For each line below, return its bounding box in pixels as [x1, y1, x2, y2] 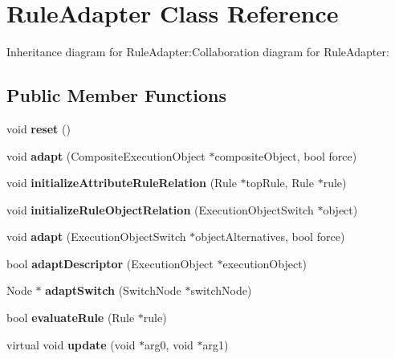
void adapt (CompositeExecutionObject [6, 147, 206, 164]
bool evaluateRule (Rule [6, 309, 135, 326]
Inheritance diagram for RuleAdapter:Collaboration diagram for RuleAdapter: [6, 43, 389, 60]
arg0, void [145, 336, 193, 353]
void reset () [6, 120, 71, 137]
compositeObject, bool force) [214, 147, 357, 164]
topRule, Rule [246, 174, 314, 191]
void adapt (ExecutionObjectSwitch [6, 228, 186, 245]
